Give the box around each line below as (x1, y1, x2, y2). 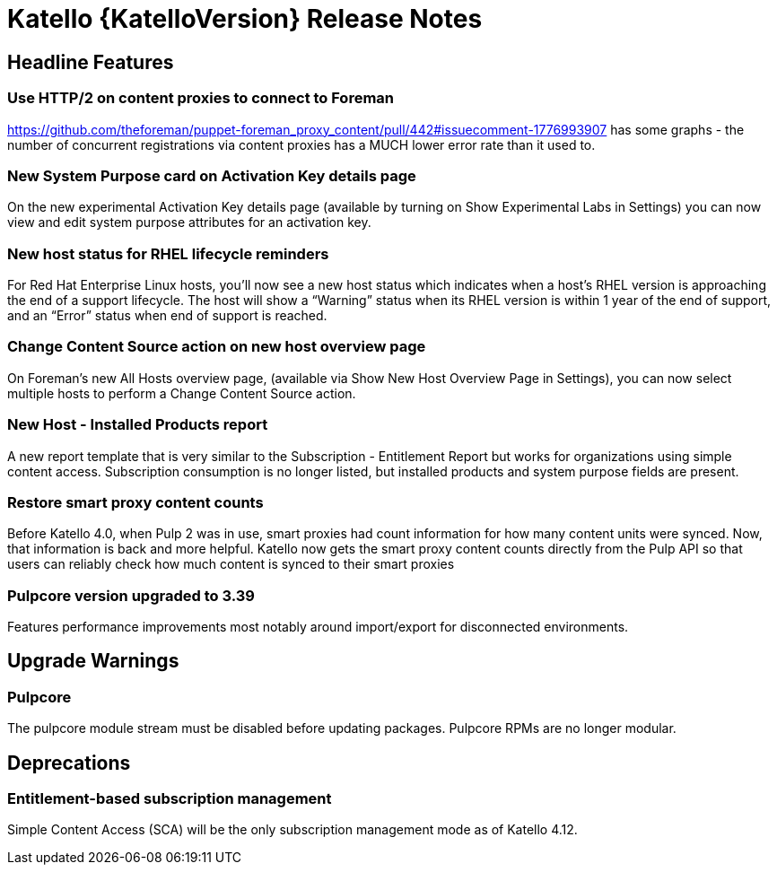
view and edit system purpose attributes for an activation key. (7, 214, 371, 231)
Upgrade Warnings (7, 650, 179, 673)
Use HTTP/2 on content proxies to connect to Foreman (7, 89, 395, 108)
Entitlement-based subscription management (7, 789, 332, 808)
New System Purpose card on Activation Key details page (7, 166, 416, 185)
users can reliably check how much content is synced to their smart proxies (7, 556, 455, 572)
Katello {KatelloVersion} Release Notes (7, 4, 483, 34)
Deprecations (7, 751, 131, 774)
